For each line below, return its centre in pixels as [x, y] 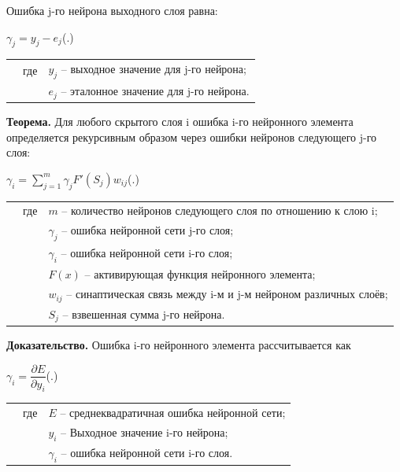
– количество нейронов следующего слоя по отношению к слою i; [220, 210]
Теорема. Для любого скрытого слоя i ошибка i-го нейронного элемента [180, 122]
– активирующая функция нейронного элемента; [200, 274]
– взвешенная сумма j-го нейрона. [144, 313]
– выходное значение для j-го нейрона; [154, 69]
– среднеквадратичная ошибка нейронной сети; [173, 413]
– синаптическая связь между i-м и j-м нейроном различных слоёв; [227, 294]
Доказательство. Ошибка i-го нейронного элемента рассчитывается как [179, 344]
